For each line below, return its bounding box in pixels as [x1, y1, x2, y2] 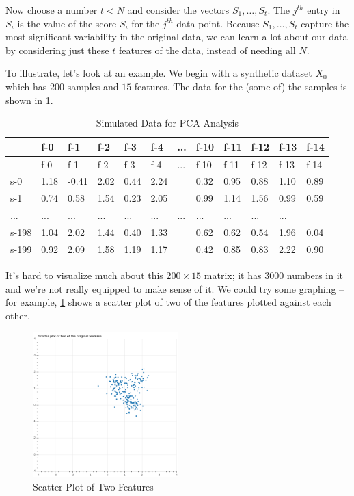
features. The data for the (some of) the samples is [134, 79, 347, 93]
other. [5, 308, 30, 322]
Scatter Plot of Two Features [33, 479, 154, 493]
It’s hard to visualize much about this [5, 267, 163, 282]
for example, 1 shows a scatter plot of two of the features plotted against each [5, 295, 331, 309]
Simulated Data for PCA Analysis [96, 116, 239, 130]
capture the [301, 16, 349, 30]
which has [5, 79, 47, 93]
